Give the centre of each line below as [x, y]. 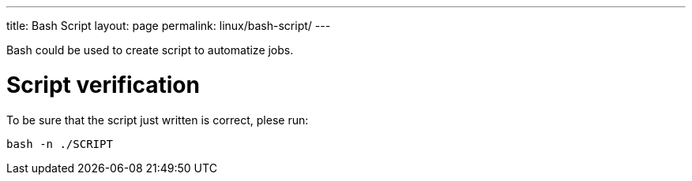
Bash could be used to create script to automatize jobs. [150, 50]
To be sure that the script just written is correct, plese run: [158, 120]
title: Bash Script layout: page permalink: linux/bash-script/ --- [169, 26]
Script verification [103, 85]
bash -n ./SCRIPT [60, 144]
